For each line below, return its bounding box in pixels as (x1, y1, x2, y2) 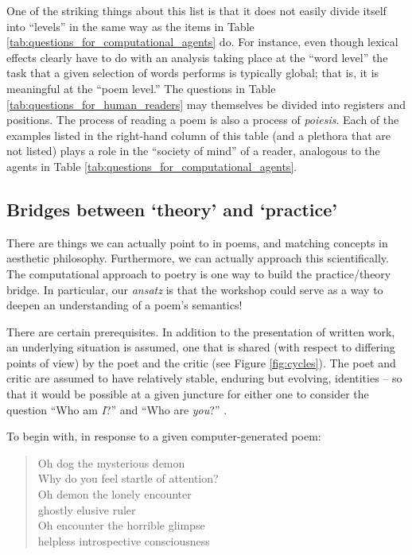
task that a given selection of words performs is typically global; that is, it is (6, 64, 379, 81)
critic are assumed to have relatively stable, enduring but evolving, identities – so (6, 370, 402, 386)
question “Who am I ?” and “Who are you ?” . (6, 401, 227, 417)
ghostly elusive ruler (37, 501, 136, 518)
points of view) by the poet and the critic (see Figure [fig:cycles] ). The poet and (6, 354, 396, 371)
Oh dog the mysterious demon (37, 454, 185, 471)
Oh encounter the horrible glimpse (37, 517, 205, 534)
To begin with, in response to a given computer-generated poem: (6, 428, 321, 444)
